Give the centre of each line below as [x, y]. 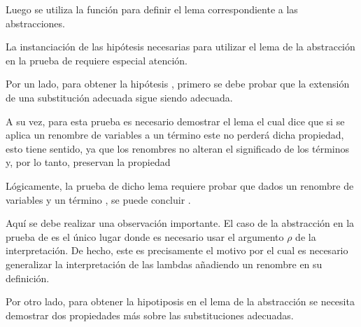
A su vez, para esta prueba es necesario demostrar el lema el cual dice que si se [175, 121]
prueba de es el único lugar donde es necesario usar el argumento [145, 236]
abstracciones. [35, 23]
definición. [28, 278]
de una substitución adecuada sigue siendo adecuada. [119, 97]
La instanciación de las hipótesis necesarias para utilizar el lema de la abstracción [180, 47]
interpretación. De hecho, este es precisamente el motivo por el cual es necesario [177, 250]
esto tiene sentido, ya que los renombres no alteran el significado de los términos [178, 148]
